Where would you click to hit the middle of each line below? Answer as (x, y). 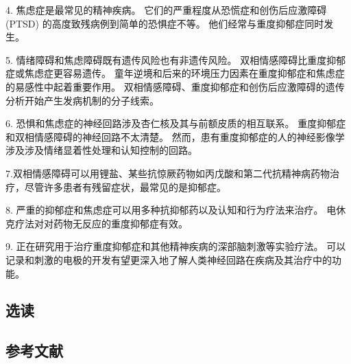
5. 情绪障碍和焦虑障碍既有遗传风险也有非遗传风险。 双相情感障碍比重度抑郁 (176, 59)
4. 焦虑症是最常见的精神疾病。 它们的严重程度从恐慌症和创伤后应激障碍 (166, 10)
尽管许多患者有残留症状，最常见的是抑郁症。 (125, 186)
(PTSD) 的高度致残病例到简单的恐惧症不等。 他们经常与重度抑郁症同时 (165, 23)
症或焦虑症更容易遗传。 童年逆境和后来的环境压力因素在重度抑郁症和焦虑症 (175, 73)
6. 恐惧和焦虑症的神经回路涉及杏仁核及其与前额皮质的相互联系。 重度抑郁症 (176, 123)
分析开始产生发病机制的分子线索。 (82, 100)
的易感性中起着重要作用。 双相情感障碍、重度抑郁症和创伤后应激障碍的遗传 (175, 86)
